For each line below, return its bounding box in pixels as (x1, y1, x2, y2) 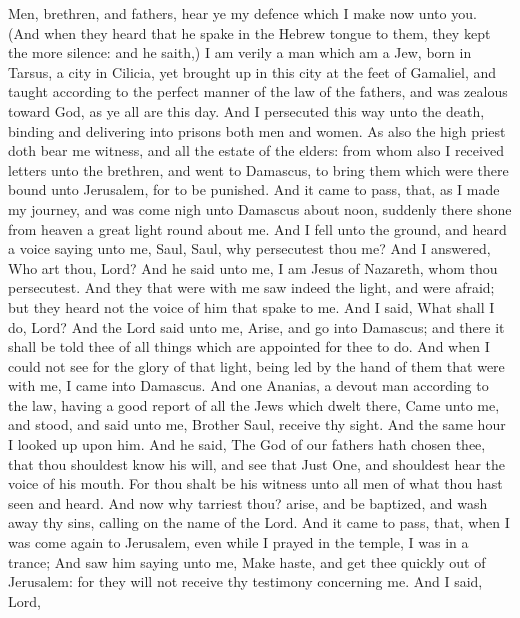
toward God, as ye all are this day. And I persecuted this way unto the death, (8, 100, 485, 121)
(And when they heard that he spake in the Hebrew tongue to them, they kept (8, 22, 491, 43)
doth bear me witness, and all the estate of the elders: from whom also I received (8, 140, 504, 161)
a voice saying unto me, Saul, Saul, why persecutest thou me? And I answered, (8, 238, 491, 259)
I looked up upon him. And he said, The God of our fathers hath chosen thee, (8, 434, 486, 455)
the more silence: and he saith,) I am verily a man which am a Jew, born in (8, 42, 472, 63)
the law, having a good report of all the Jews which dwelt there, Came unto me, (8, 394, 500, 415)
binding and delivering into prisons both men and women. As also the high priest (8, 120, 506, 141)
